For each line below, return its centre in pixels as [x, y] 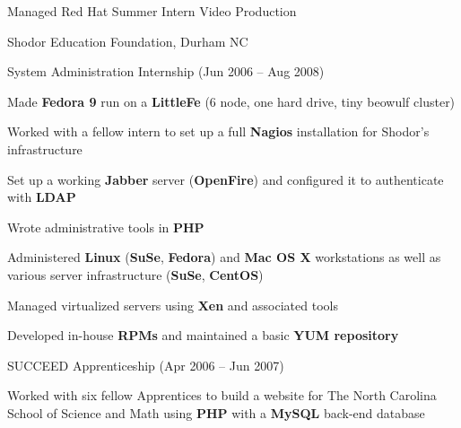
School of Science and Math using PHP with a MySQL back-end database [216, 412]
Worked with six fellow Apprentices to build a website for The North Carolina [222, 395]
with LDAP [42, 197]
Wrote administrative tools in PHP [106, 227]
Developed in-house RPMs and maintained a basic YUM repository [203, 335]
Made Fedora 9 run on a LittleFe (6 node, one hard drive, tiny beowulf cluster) [231, 101]
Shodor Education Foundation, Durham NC [128, 41]
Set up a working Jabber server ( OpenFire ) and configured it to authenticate [226, 179]
